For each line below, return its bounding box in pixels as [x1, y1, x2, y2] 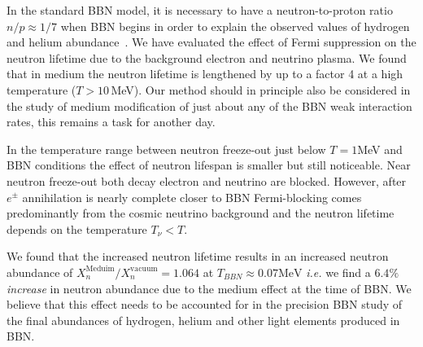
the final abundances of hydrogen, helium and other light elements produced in [7, 311, 400, 328]
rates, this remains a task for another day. [7, 113, 216, 130]
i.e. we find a [306, 263, 371, 280]
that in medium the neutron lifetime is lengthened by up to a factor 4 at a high [7, 65, 403, 82]
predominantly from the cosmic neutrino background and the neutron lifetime [7, 204, 395, 222]
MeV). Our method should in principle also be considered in [111, 81, 411, 98]
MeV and [357, 140, 403, 157]
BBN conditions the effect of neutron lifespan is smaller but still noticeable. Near [7, 156, 411, 173]
